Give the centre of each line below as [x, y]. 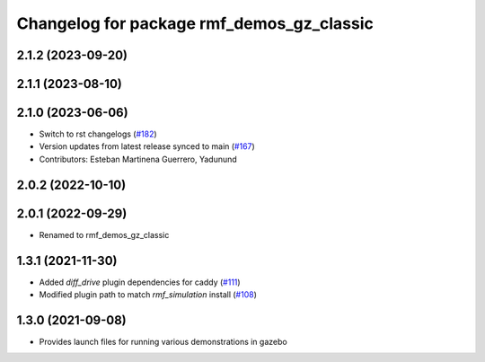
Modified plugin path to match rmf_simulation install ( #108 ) [148, 295]
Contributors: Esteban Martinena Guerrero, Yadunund [138, 159]
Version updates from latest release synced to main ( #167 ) [147, 146]
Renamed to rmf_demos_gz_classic [104, 234]
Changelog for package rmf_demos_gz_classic [195, 23]
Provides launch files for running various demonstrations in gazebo [163, 342]
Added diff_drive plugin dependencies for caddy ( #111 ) [140, 282]
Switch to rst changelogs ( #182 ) [98, 134]
